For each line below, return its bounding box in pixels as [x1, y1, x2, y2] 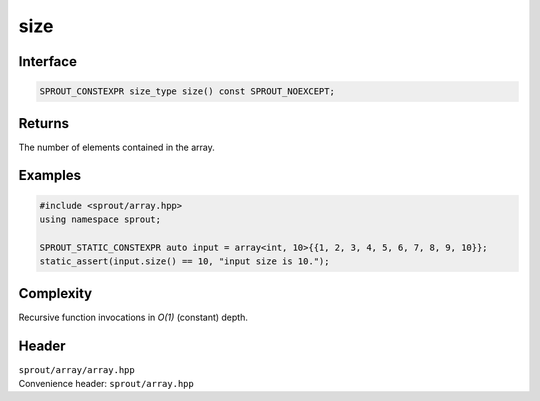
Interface [18, 53, 77, 70]
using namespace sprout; [39, 214, 162, 225]
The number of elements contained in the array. [18, 141, 215, 153]
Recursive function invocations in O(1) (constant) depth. [18, 311, 249, 323]
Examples [18, 167, 82, 184]
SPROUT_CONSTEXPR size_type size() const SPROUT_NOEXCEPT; [39, 86, 335, 97]
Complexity [18, 285, 93, 302]
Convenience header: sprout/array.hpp [18, 378, 194, 390]
